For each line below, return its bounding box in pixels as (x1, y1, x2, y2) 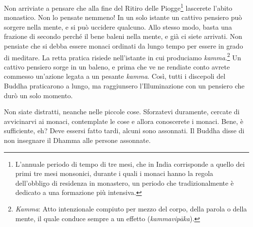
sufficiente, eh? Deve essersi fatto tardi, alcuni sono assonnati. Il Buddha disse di (4, 125, 245, 136)
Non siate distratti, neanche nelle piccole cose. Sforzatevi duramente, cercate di (4, 106, 240, 117)
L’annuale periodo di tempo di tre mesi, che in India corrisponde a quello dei (15, 158, 245, 169)
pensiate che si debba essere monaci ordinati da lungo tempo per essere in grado (4, 41, 243, 51)
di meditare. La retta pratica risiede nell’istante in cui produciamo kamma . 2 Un (4, 51, 241, 62)
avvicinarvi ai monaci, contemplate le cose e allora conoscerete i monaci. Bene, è (4, 116, 243, 126)
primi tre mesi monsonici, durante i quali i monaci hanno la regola (15, 168, 214, 178)
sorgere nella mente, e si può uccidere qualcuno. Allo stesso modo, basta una (4, 21, 232, 32)
